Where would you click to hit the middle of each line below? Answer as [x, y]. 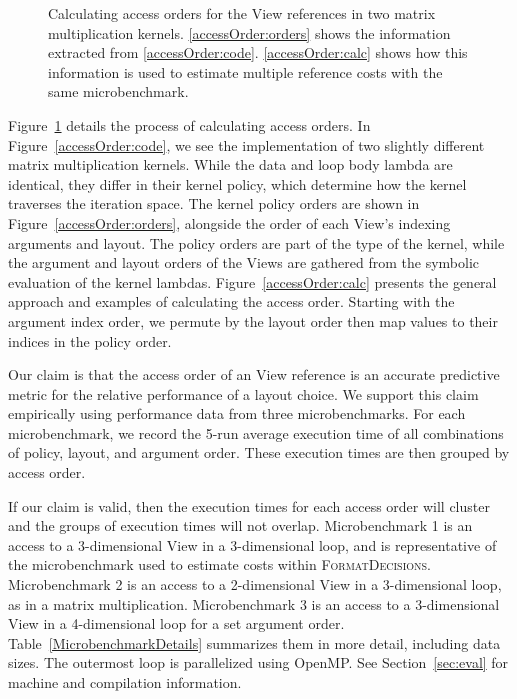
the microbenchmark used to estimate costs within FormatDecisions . [220, 564]
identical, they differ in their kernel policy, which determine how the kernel [237, 183]
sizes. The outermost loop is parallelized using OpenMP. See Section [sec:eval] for [258, 662]
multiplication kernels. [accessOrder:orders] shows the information [249, 32]
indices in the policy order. [90, 340]
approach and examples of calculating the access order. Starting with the [231, 301]
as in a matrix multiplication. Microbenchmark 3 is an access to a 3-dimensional [254, 603]
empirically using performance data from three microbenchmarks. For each [237, 413]
